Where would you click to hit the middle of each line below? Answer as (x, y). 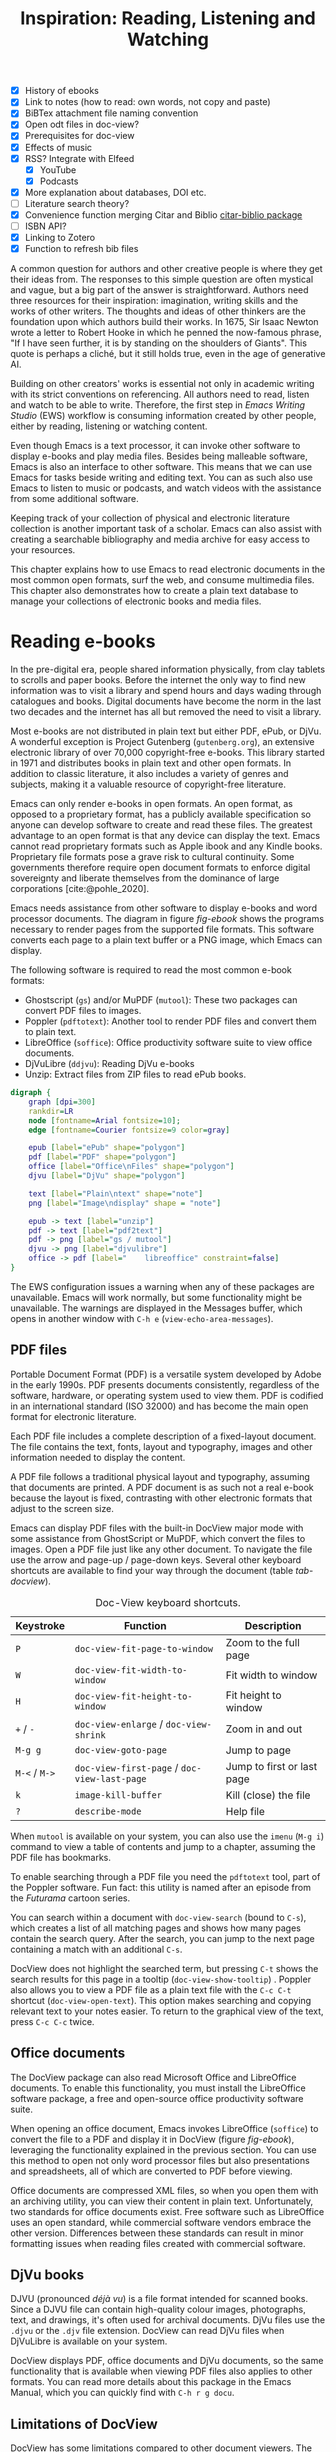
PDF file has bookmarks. (61, 1857)
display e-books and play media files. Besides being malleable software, (159, 456)
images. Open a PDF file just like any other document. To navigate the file (161, 1549)
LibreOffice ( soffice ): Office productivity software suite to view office (168, 1043)
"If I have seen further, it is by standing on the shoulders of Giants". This (159, 343)
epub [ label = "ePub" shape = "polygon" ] (107, 1148)
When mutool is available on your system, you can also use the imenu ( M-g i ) (167, 1836)
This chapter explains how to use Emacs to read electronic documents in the (168, 569)
